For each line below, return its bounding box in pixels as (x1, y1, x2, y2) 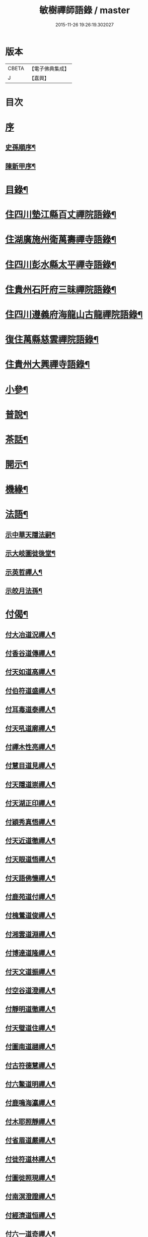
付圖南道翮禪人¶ (5, 1043, 56, 1051)
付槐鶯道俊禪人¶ (5, 911, 56, 920)
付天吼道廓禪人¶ (5, 724, 56, 732)
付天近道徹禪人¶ (5, 836, 56, 845)
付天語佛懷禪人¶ (5, 874, 56, 882)
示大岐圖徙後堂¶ (5, 549, 56, 558)
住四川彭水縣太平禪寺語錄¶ (5, 259, 117, 271)
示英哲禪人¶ (5, 568, 43, 576)
